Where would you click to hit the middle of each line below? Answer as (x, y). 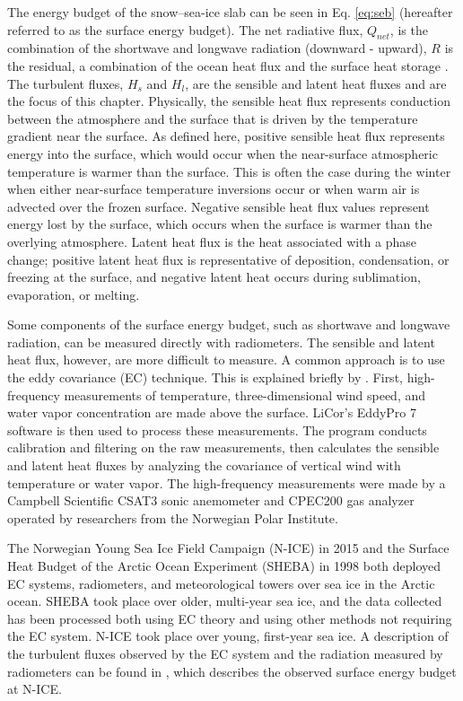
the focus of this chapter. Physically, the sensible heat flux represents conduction (229, 101)
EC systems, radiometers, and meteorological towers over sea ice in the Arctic (221, 583)
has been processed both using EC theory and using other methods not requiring (230, 618)
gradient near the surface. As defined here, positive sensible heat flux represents (226, 136)
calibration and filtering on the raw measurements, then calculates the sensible (223, 447)
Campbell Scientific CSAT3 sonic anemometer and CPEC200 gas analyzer (211, 500)
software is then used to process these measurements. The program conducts (217, 429)
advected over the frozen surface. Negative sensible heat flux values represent (218, 206)
